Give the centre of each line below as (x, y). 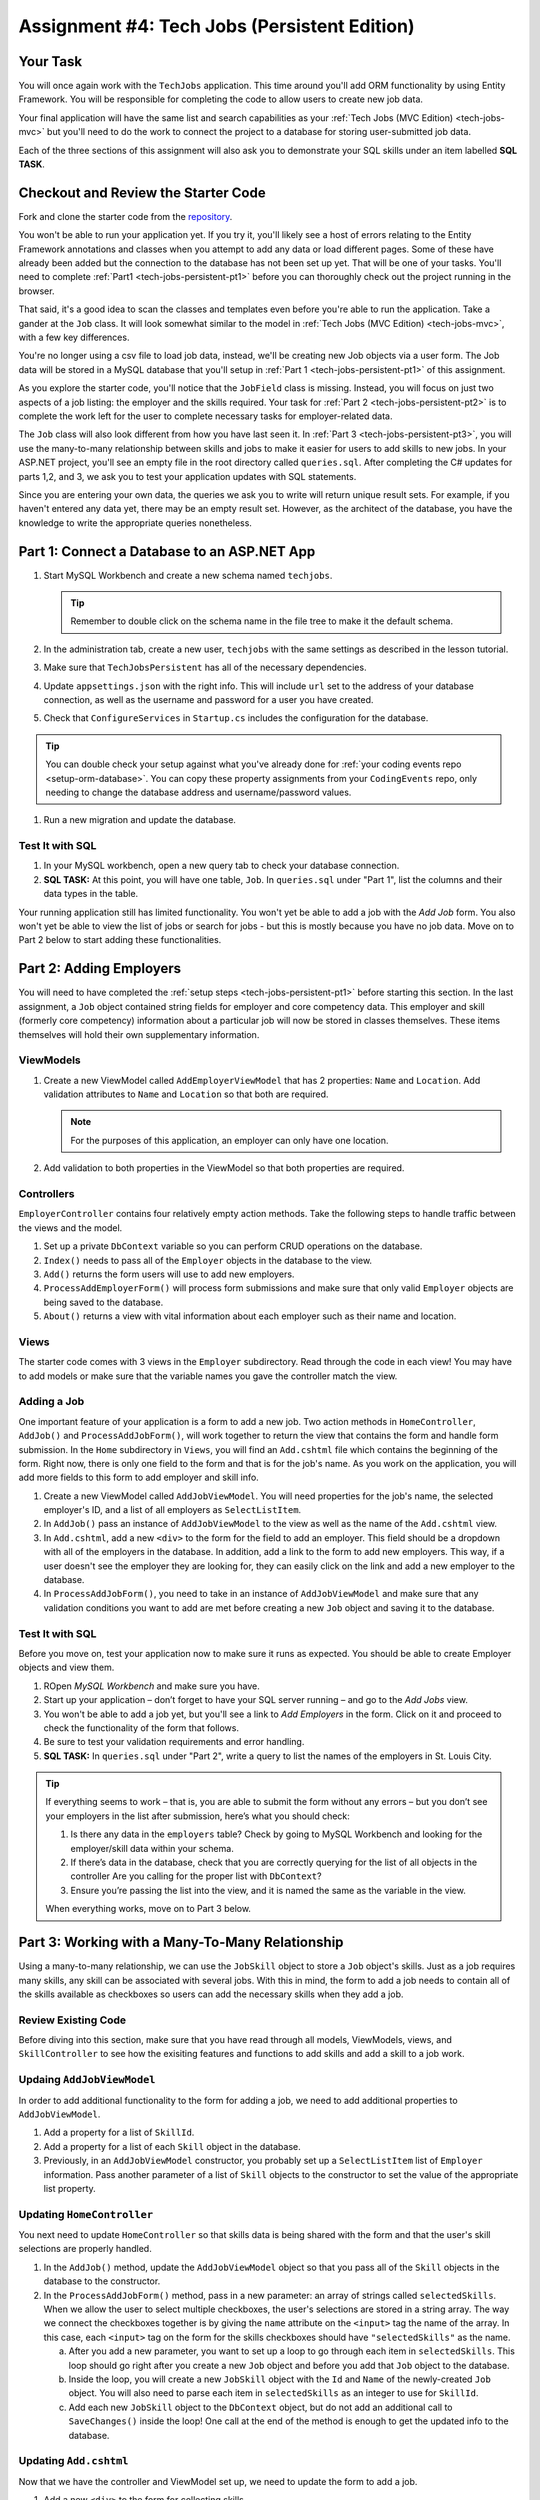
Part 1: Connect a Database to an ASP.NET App (167, 551)
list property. (70, 2188)
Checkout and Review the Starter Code (142, 192)
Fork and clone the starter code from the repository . (125, 216)
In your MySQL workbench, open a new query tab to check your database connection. (221, 866)
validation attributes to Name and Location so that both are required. (186, 1094)
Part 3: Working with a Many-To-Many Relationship (181, 1942)
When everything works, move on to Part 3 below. (148, 1909)
